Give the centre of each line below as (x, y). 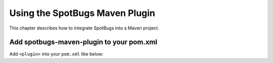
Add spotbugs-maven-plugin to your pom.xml (83, 42)
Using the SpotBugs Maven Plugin (82, 13)
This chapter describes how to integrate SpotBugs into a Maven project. (84, 28)
